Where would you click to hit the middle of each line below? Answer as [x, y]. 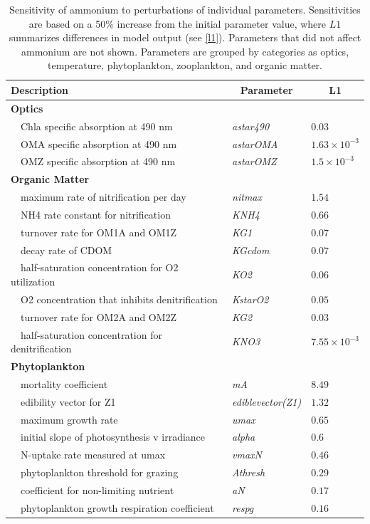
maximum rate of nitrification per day [103, 197]
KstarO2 [250, 299]
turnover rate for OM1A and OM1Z [99, 232]
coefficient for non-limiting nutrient [97, 489]
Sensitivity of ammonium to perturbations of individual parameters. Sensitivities [185, 9]
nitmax [247, 197]
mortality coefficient [64, 383]
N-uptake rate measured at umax [93, 455]
